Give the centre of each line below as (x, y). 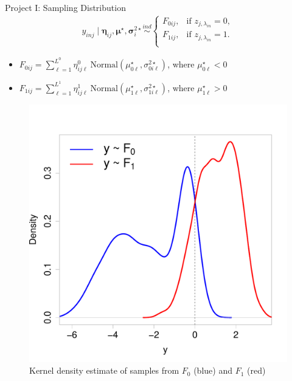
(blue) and (213, 370)
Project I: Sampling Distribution (65, 7)
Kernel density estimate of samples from (104, 370)
